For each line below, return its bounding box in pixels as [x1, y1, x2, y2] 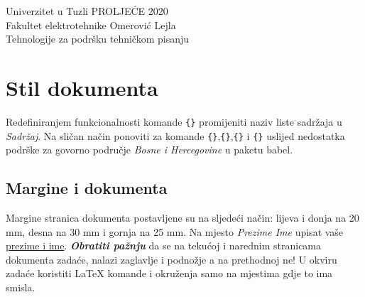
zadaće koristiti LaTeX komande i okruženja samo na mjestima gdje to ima [6, 266, 333, 281]
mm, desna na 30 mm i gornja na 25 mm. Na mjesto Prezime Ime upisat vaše [6, 224, 344, 239]
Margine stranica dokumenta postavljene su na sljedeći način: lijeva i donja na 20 [6, 210, 359, 225]
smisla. [6, 279, 36, 294]
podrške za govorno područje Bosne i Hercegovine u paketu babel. [6, 142, 293, 157]
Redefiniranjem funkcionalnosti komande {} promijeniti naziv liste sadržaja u [6, 114, 342, 129]
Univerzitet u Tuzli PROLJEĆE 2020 [6, 4, 168, 18]
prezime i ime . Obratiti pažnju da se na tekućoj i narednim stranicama [6, 238, 322, 253]
